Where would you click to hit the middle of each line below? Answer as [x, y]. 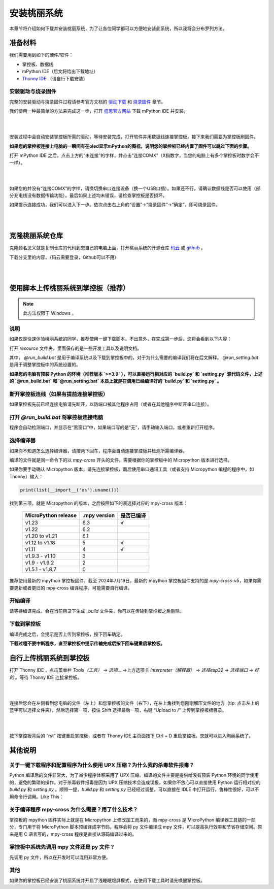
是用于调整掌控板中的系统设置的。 [45, 365]
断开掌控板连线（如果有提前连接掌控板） [59, 394]
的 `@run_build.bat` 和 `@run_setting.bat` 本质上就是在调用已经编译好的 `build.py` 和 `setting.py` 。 [115, 381]
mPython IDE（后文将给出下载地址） [60, 72]
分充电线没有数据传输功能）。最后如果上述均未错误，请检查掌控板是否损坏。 [88, 195]
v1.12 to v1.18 [40, 543]
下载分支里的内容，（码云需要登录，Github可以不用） [64, 257]
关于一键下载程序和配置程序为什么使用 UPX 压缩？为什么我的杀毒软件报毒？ [102, 765]
